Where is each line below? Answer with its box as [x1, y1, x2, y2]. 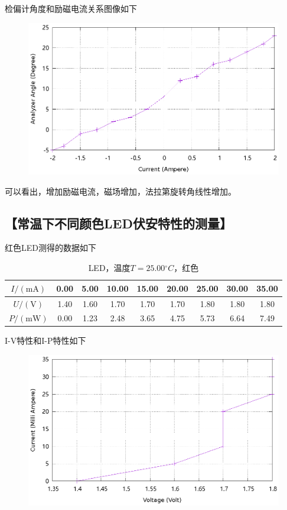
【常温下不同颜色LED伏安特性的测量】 [5, 214, 232, 232]
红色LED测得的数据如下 [5, 241, 96, 254]
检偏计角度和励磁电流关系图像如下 [5, 2, 137, 14]
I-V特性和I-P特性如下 [5, 334, 86, 347]
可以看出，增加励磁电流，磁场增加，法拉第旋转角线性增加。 [5, 185, 236, 197]
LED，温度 [88, 262, 131, 274]
